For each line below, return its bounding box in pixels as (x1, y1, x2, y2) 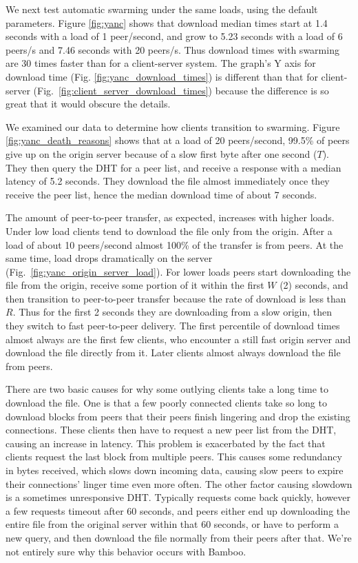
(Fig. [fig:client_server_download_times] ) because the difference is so (33, 83, 329, 97)
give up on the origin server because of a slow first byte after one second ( (6, 146, 317, 161)
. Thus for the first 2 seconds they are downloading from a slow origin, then (12, 305, 332, 319)
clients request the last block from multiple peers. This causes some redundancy (6, 449, 342, 464)
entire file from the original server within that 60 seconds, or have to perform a (6, 517, 339, 531)
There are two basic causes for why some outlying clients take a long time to (6, 382, 329, 396)
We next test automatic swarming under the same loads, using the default (6, 2, 318, 16)
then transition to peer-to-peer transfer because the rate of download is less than (6, 291, 346, 305)
